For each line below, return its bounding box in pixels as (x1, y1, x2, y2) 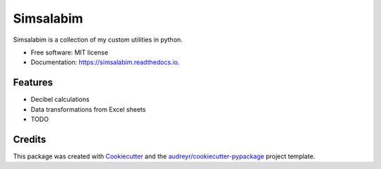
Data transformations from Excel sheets (30, 105, 146, 113)
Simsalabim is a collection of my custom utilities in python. (13, 35, 183, 44)
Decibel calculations (30, 95, 90, 104)
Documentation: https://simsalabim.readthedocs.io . (30, 58, 180, 66)
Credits (13, 133, 47, 145)
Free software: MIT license (30, 48, 109, 57)
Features (13, 76, 53, 88)
